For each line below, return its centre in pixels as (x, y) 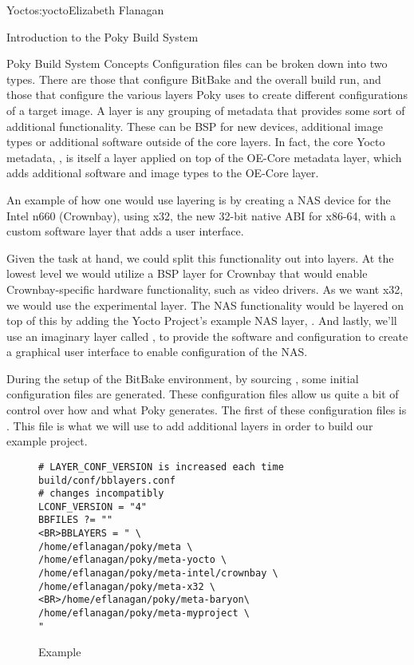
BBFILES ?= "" (76, 520)
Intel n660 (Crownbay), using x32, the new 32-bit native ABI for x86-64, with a (201, 215)
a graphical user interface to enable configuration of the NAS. (157, 352)
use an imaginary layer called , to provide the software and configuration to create (207, 336)
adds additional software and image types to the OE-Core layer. (163, 173)
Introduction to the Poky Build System (103, 36)
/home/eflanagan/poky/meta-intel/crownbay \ (158, 574)
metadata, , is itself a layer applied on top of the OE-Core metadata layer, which (204, 157)
